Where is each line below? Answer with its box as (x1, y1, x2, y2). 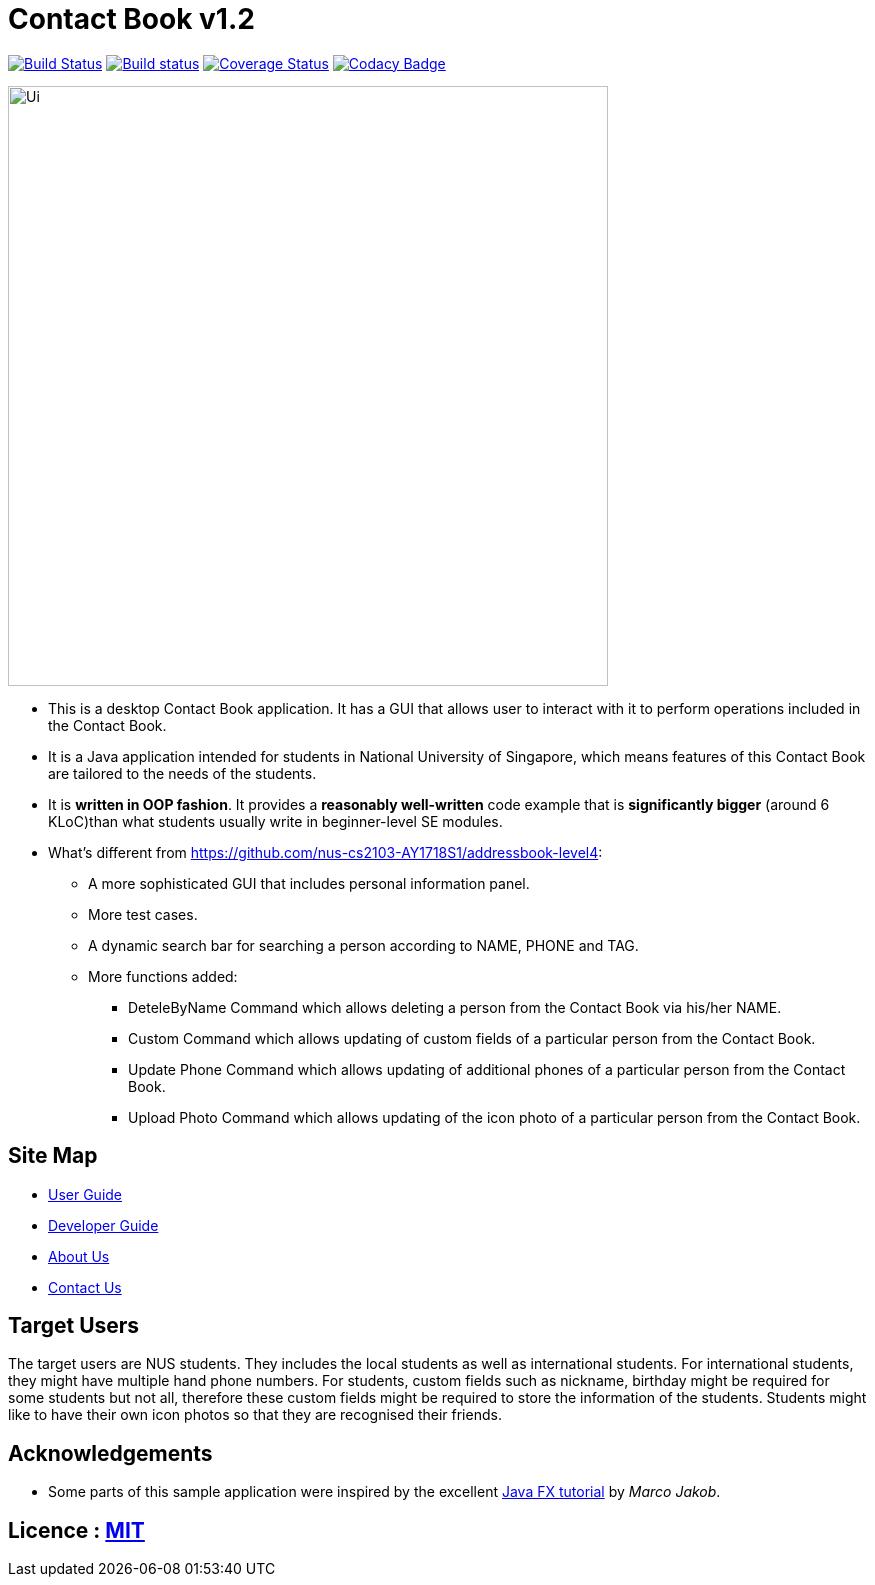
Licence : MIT (8, 1517, 145, 1543)
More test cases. (88, 905, 198, 923)
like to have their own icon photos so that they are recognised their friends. (8, 1406, 502, 1424)
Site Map (8, 1143, 98, 1169)
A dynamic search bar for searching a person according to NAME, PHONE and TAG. (88, 936, 639, 954)
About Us (48, 1247, 110, 1265)
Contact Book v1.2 (8, 2, 255, 36)
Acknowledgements (8, 1440, 213, 1466)
